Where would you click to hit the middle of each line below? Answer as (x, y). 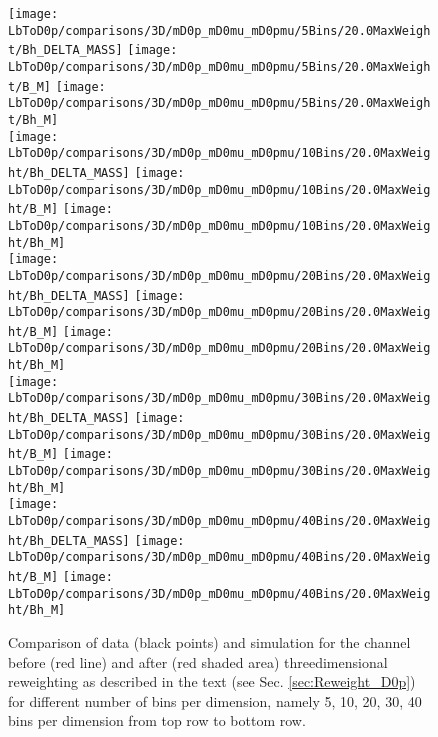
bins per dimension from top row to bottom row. (157, 720)
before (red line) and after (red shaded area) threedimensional (198, 661)
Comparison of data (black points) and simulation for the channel (209, 641)
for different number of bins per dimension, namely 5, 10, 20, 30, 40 (215, 700)
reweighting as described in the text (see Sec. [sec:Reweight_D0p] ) (212, 681)
